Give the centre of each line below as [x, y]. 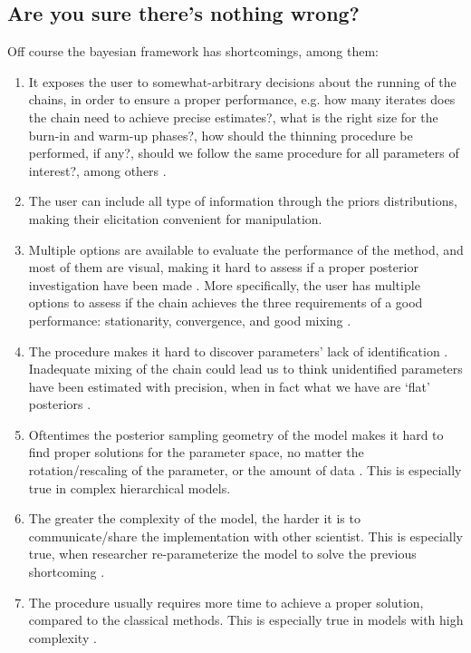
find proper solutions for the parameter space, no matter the [196, 452]
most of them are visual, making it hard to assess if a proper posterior [223, 267]
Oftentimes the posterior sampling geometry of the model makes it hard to [236, 434]
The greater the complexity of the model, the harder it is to [194, 518]
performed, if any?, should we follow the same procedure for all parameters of [244, 153]
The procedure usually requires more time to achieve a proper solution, [226, 602]
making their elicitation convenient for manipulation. [175, 218]
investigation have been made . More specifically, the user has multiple [224, 284]
